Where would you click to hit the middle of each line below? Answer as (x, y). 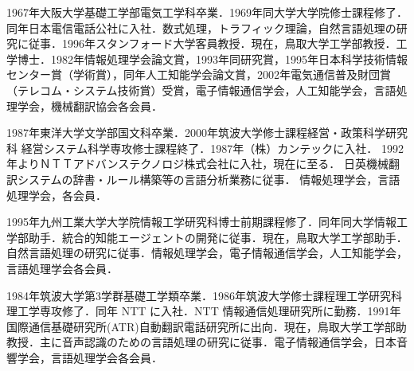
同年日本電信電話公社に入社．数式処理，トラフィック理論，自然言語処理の (201, 27)
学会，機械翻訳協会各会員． (90, 105)
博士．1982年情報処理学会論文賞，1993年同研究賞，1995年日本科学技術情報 (212, 59)
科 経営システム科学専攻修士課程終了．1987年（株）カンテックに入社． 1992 (205, 148)
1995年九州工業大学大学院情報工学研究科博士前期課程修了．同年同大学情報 (201, 222)
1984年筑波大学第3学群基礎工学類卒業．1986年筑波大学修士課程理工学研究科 (204, 295)
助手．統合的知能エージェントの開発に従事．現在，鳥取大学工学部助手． (218, 237)
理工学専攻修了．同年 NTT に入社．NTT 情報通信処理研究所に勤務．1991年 (204, 311)
